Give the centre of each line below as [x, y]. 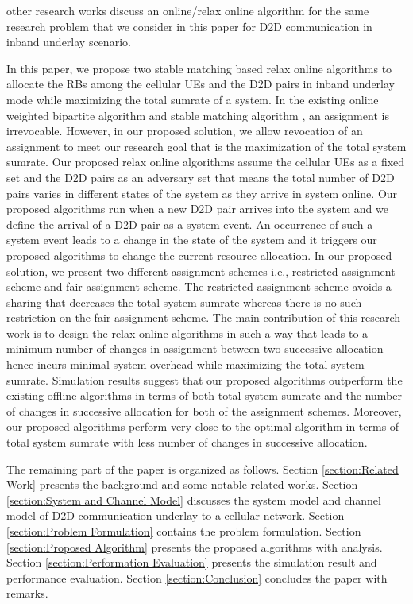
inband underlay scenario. [69, 42]
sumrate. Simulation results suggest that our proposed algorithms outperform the [205, 379]
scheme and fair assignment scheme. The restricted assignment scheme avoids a [199, 287]
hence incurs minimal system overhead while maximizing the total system [185, 364]
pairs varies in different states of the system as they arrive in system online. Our [202, 193]
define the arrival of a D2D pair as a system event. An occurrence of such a [190, 224]
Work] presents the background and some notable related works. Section [182, 484]
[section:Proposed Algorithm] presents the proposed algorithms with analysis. [195, 546]
